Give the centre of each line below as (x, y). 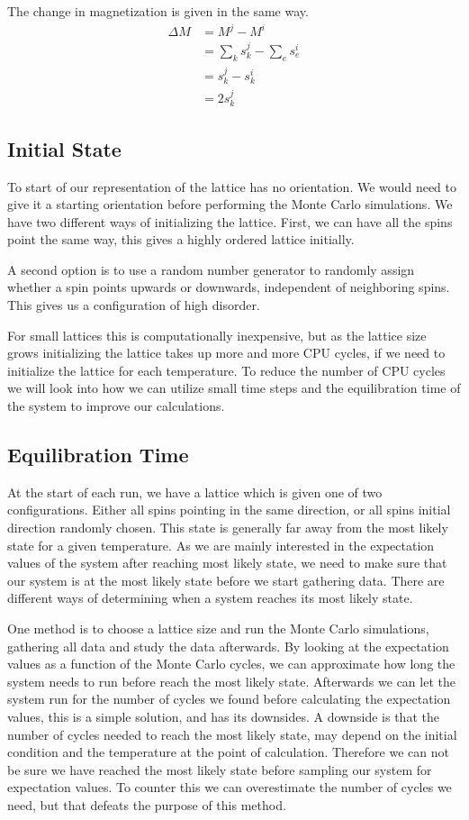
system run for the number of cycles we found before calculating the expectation (229, 699)
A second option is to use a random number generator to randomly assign (211, 269)
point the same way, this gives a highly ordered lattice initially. (181, 239)
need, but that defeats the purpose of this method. (147, 804)
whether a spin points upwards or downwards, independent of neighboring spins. (229, 287)
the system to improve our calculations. (116, 406)
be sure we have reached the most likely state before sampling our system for (220, 769)
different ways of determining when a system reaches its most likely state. (210, 598)
